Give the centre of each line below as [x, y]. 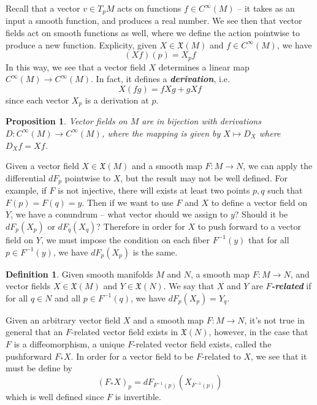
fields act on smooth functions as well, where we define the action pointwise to [153, 33]
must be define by [39, 368]
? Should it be [261, 214]
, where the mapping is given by [161, 133]
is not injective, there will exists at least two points [154, 190]
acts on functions [149, 8]
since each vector [37, 100]
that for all [269, 239]
